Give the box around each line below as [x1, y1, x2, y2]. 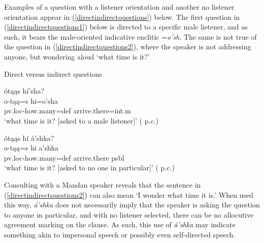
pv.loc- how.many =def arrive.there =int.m [4, 105, 131, 116]
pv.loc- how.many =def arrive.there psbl [4, 152, 124, 163]
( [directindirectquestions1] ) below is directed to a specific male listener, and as [4, 21, 248, 32]
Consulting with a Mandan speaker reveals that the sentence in [4, 179, 201, 190]
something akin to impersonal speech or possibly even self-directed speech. [4, 229, 236, 239]
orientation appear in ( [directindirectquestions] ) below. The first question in [4, 11, 240, 22]
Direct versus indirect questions [4, 68, 102, 79]
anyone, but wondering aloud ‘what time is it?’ [4, 51, 150, 62]
